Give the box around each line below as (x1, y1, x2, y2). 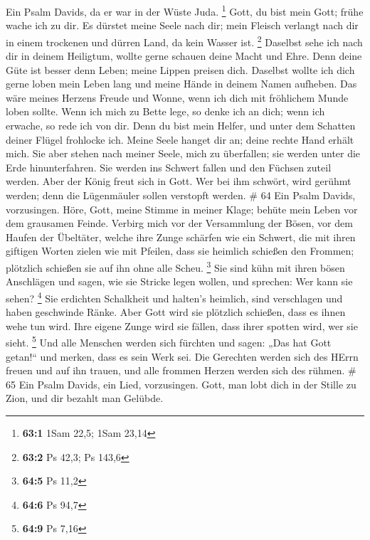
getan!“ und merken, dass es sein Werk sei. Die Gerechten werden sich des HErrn (6, 349, 359, 364)
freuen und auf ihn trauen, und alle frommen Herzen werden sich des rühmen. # (6, 363, 356, 378)
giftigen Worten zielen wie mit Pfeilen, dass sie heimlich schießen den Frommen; (6, 243, 354, 258)
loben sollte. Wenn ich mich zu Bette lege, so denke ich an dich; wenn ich (6, 104, 325, 119)
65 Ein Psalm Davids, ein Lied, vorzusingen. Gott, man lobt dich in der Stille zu (6, 376, 356, 391)
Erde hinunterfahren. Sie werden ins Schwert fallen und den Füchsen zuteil (6, 159, 332, 174)
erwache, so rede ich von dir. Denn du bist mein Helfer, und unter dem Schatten (6, 118, 356, 133)
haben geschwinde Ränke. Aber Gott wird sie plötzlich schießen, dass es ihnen (6, 305, 346, 319)
